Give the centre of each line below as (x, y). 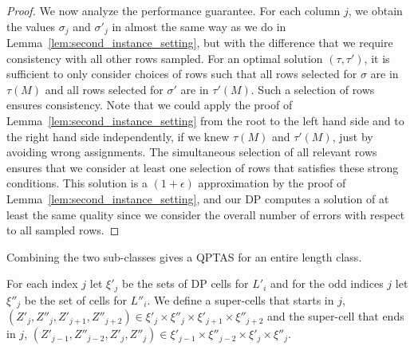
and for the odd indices (327, 283)
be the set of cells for (75, 299)
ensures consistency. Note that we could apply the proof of (150, 105)
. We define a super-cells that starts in (241, 299)
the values (31, 26)
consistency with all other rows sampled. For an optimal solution (165, 58)
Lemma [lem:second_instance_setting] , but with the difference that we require (200, 43)
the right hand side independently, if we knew (118, 136)
